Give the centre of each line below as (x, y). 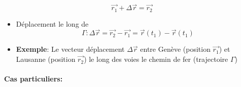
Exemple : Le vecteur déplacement (70, 49)
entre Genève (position (175, 49)
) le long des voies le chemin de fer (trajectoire (156, 59)
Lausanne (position (46, 59)
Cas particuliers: (33, 79)
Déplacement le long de (52, 23)
